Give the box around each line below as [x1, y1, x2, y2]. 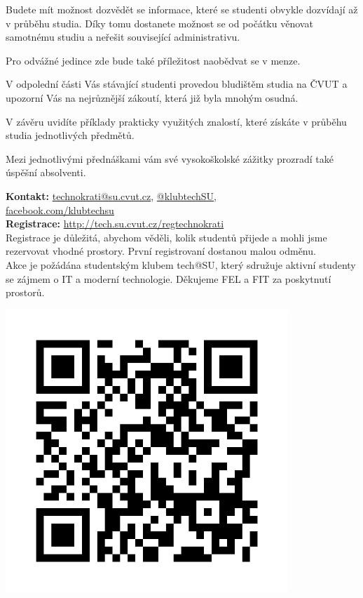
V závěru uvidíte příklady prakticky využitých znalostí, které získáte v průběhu [6, 114, 347, 128]
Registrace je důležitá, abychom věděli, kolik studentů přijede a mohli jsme [6, 230, 327, 244]
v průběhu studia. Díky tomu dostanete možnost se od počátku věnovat [6, 15, 313, 30]
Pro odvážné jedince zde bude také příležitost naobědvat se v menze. [6, 53, 301, 67]
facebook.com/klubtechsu [6, 202, 114, 217]
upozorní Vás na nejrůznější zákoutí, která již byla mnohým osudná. [6, 90, 299, 105]
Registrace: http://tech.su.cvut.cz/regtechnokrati [6, 216, 224, 231]
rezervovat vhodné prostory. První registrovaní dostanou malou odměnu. [6, 244, 316, 258]
